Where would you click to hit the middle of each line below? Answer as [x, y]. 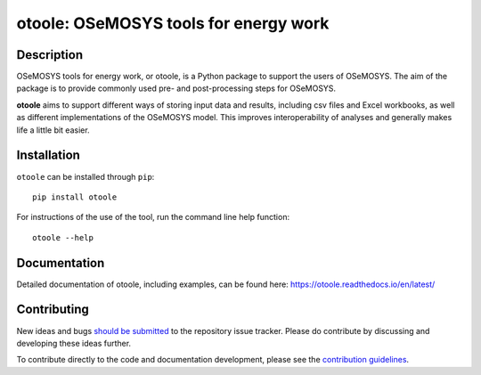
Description [50, 55]
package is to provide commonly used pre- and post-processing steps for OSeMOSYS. [176, 88]
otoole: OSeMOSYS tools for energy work [173, 23]
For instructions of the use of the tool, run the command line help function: [153, 217]
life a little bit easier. [53, 130]
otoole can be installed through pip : [86, 176]
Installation [48, 155]
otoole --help [63, 237]
